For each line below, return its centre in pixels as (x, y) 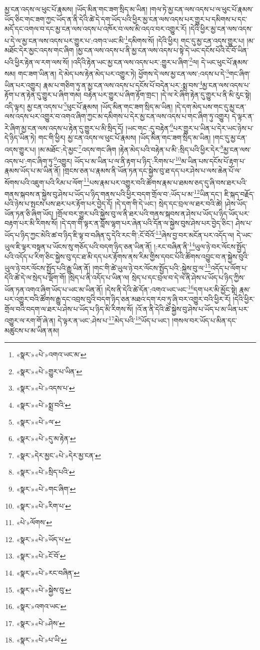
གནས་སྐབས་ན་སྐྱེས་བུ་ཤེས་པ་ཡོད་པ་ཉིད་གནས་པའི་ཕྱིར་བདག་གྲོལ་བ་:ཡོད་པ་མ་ (99, 194)
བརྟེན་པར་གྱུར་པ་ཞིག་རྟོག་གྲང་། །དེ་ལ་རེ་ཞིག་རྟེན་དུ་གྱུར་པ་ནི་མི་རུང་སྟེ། (167, 95)
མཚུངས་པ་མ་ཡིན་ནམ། (32, 330)
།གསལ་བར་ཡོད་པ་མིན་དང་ (204, 321)
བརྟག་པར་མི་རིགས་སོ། (31, 223)
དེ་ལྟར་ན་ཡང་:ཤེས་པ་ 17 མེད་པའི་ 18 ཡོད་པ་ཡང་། (114, 320)
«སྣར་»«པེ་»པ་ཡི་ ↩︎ (41, 640)
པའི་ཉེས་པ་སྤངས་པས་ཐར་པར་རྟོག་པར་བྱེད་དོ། (59, 204)
